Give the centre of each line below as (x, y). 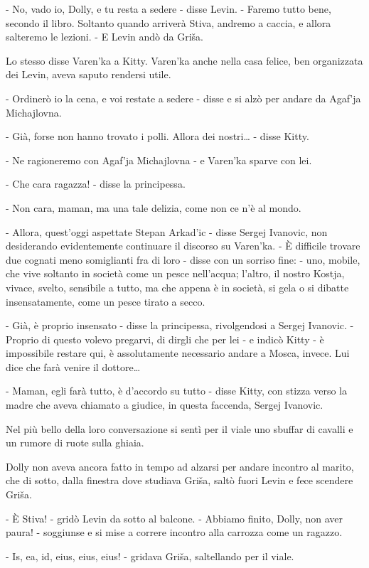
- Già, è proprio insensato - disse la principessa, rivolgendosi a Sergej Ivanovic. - (180, 325)
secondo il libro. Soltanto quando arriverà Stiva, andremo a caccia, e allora (169, 22)
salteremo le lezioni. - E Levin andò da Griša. (105, 37)
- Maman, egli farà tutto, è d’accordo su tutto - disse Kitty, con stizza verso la (176, 391)
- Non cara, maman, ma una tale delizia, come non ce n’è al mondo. (154, 207)
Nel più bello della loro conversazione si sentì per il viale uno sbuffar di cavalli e (180, 428)
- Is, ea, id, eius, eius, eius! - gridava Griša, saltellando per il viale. (150, 556)
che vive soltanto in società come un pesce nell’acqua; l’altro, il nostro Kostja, (175, 273)
